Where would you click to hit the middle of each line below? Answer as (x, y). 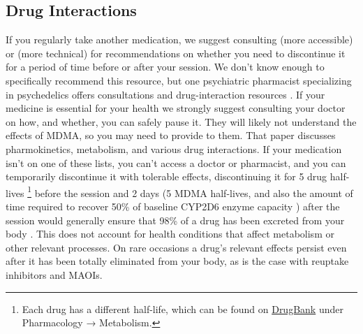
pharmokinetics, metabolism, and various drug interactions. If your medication (174, 148)
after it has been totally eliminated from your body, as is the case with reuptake (177, 261)
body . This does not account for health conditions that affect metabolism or (170, 234)
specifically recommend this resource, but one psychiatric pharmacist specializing (179, 80)
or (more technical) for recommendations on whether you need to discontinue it (176, 53)
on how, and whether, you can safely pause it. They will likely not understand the (181, 121)
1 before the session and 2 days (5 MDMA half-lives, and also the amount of (190, 191)
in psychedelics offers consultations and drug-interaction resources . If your (165, 94)
